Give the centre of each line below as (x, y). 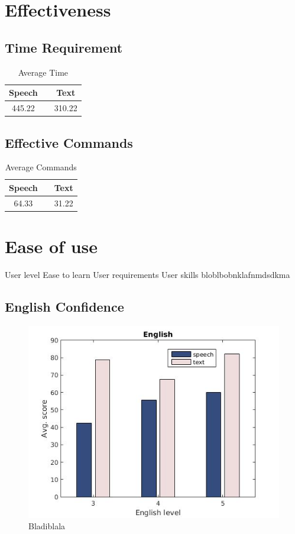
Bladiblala (47, 526)
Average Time (43, 72)
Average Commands (41, 167)
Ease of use (51, 246)
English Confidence (64, 306)
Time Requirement (64, 47)
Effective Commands (69, 142)
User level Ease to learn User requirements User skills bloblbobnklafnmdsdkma (147, 274)
